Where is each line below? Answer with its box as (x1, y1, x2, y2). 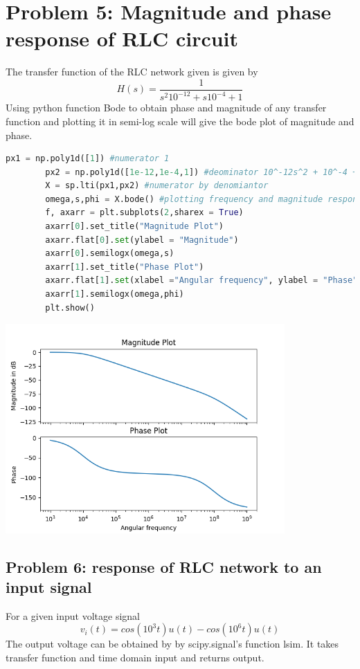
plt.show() (45, 302, 95, 313)
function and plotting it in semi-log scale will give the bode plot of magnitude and (6, 113, 354, 128)
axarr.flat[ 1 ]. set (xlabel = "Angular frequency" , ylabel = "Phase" (45, 275, 358, 286)
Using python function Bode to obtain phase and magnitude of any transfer (6, 100, 327, 115)
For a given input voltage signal (6, 608, 140, 623)
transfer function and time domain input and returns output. (6, 650, 264, 664)
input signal (6, 576, 92, 597)
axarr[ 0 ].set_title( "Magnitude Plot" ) (45, 221, 224, 232)
